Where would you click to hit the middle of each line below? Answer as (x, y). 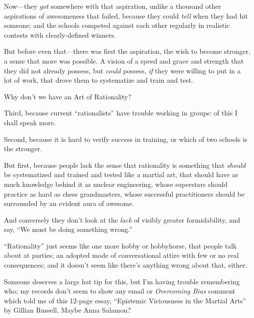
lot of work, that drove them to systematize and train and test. (99, 80)
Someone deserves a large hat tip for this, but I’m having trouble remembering (122, 281)
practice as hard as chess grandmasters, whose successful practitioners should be (124, 193)
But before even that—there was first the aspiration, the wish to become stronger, (127, 51)
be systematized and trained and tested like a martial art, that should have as (121, 174)
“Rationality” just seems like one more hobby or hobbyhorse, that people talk (120, 245)
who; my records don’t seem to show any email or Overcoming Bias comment (120, 291)
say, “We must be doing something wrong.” (68, 229)
